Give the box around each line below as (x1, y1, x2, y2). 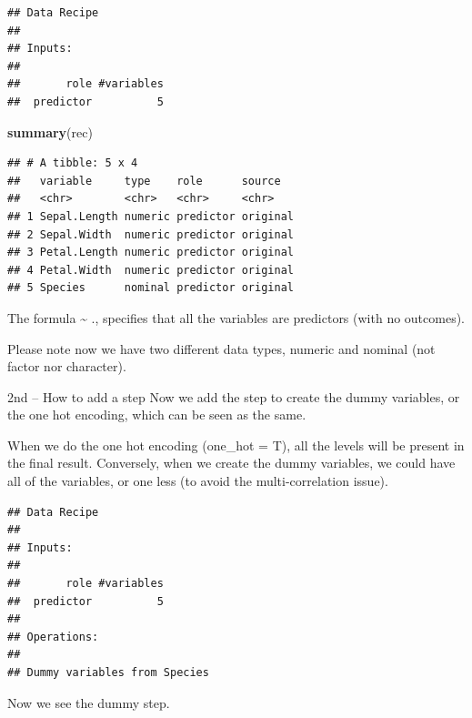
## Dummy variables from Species (7, 666, 209, 679)
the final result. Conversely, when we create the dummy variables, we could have (7, 453, 456, 472)
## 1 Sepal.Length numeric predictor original (7, 209, 294, 223)
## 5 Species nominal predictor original (7, 281, 294, 295)
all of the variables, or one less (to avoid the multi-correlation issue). (7, 471, 388, 490)
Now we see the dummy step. (7, 693, 170, 712)
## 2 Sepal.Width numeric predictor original (7, 228, 294, 241)
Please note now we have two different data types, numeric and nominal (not (7, 339, 436, 358)
